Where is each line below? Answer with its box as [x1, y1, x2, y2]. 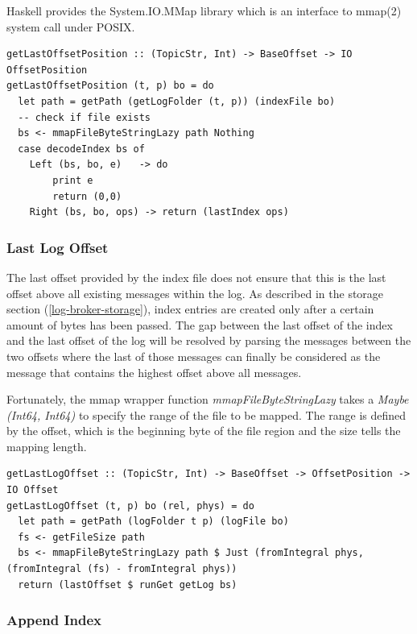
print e [52, 174, 93, 186]
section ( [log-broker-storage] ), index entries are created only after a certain [6, 300, 374, 317]
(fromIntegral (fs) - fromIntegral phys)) [6, 563, 237, 575]
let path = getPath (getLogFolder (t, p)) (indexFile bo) [18, 95, 336, 107]
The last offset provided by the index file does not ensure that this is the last [6, 268, 386, 285]
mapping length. [6, 437, 87, 454]
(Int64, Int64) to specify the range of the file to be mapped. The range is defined [6, 406, 407, 423]
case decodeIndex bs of [18, 143, 145, 155]
